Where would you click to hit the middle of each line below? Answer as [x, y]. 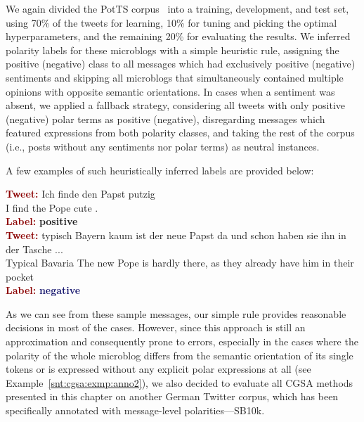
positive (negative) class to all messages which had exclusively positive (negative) [181, 64]
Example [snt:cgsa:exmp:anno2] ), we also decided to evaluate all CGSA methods [180, 382]
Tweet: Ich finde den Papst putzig [80, 194]
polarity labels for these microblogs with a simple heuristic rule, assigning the [173, 50]
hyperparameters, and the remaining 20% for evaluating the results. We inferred [178, 36]
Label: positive [42, 221]
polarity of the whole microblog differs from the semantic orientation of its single [180, 355]
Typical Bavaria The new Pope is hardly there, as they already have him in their [180, 263]
